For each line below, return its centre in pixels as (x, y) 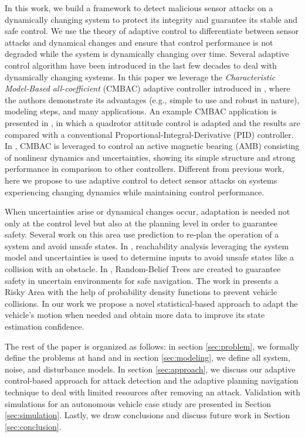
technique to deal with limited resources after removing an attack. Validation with (152, 392)
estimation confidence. (45, 326)
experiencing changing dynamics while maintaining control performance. (135, 192)
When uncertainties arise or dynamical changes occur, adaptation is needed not (148, 211)
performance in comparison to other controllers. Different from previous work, (145, 169)
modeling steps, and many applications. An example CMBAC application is (141, 111)
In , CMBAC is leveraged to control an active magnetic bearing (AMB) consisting (152, 146)
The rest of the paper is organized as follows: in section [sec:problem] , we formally (152, 346)
